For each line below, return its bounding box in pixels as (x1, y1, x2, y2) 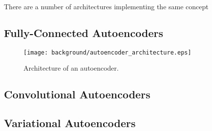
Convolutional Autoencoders (4, 87, 150, 102)
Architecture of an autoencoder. (23, 63, 119, 73)
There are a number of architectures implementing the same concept (4, 1, 209, 11)
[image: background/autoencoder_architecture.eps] (23, 49, 191, 56)
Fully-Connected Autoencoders (4, 25, 163, 40)
